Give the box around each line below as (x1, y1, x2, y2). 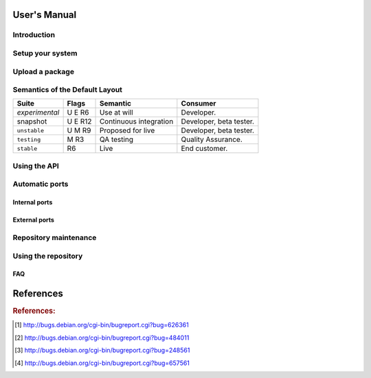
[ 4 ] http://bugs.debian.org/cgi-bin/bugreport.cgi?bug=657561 (14, 359, 190, 367)
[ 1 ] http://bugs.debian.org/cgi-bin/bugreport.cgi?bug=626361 (14, 321, 189, 329)
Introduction (12, 30, 55, 40)
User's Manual (12, 9, 77, 21)
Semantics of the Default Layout (12, 85, 123, 95)
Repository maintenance (12, 233, 97, 242)
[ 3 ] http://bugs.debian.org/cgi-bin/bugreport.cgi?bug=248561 (14, 346, 190, 355)
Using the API (12, 161, 60, 171)
